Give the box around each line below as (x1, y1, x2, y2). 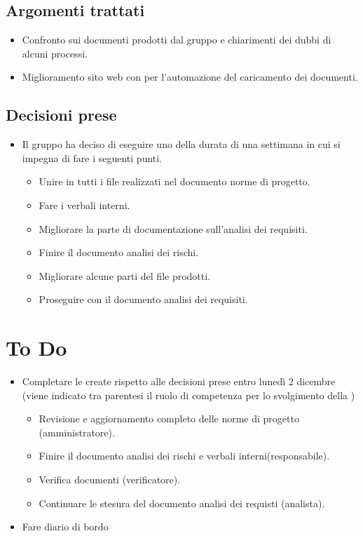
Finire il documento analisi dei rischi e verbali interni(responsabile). (39, 448, 330, 463)
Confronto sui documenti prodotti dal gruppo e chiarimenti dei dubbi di (22, 32, 331, 47)
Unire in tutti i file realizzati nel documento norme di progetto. (39, 174, 310, 189)
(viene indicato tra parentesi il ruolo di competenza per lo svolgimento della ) (22, 387, 355, 402)
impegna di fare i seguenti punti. (22, 150, 163, 165)
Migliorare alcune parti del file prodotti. (39, 268, 211, 283)
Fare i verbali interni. (39, 197, 130, 212)
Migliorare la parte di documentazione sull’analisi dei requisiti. (39, 221, 308, 236)
